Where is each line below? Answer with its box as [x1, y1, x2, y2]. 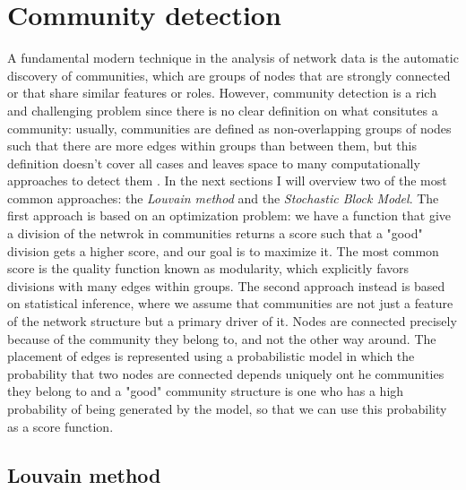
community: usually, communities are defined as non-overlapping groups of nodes [7, 118, 452, 137]
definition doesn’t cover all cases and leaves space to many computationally [7, 153, 420, 172]
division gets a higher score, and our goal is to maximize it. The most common [7, 241, 439, 260]
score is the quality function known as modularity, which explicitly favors [7, 259, 410, 278]
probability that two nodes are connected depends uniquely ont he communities [7, 364, 444, 383]
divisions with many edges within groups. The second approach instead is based [7, 276, 445, 295]
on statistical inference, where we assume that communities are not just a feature [7, 294, 453, 313]
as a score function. [7, 417, 114, 435]
